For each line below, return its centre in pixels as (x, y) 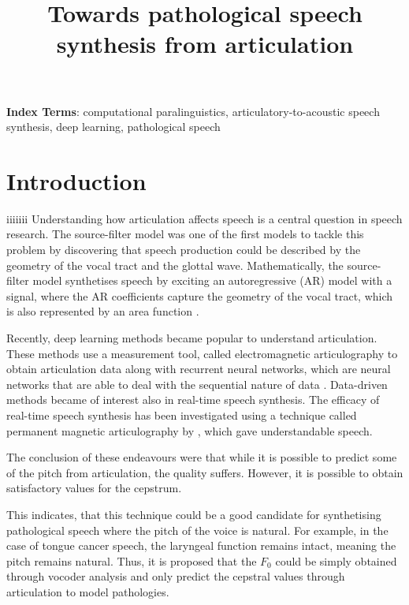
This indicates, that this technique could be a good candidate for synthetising (194, 514)
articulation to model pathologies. (88, 591)
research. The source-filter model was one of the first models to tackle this (185, 234)
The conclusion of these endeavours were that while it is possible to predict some (202, 457)
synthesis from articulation (205, 44)
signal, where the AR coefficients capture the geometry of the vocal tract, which (200, 295)
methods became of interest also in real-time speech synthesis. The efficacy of (193, 400)
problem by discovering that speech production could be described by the (184, 250)
